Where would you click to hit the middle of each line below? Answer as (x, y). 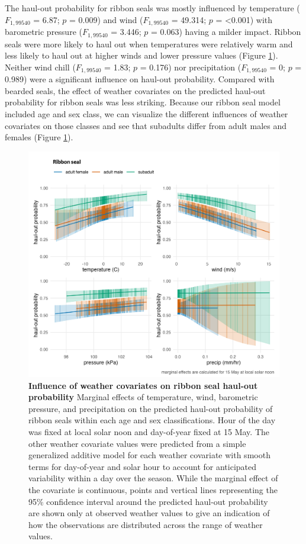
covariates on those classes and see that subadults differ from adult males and (146, 125)
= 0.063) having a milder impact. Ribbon (226, 32)
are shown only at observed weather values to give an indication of (149, 513)
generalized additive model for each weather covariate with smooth (149, 455)
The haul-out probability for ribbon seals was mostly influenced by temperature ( (152, 8)
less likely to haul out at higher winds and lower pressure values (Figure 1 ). (141, 55)
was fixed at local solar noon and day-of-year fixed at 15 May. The (149, 432)
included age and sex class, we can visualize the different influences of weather (146, 113)
